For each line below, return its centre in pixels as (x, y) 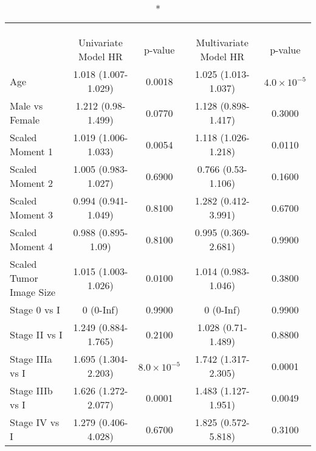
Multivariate (222, 42)
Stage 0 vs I (35, 309)
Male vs (26, 106)
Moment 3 (32, 215)
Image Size (33, 292)
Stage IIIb (31, 390)
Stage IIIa (31, 359)
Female (25, 120)
